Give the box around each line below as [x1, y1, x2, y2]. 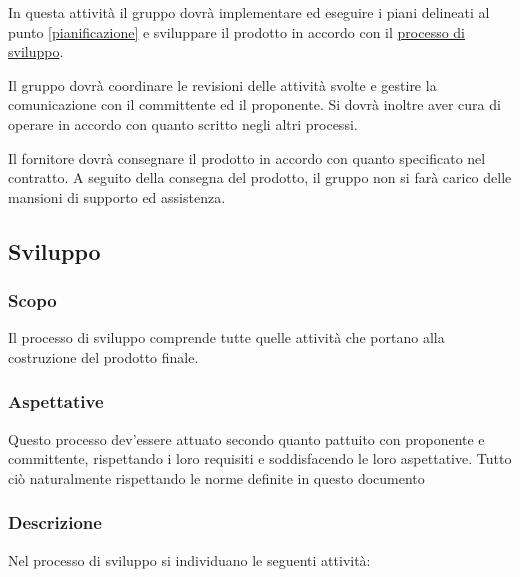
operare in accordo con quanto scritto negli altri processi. [8, 113, 358, 134]
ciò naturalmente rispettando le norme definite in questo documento [8, 467, 425, 488]
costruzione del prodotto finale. [8, 346, 199, 367]
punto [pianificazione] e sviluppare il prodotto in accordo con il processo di [8, 21, 466, 42]
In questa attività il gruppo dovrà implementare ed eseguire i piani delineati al [8, 2, 490, 22]
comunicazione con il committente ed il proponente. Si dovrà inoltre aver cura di [8, 94, 501, 115]
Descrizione [8, 510, 102, 535]
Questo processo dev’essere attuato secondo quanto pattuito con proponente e [8, 428, 485, 449]
